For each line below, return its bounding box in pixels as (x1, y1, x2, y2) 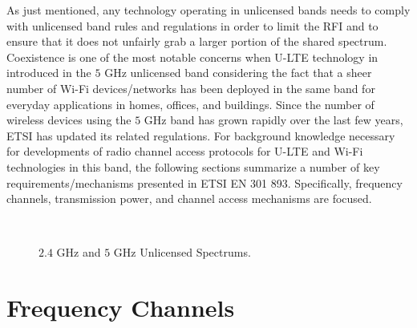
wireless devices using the (6, 111, 132, 128)
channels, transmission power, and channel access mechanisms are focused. (6, 190, 372, 207)
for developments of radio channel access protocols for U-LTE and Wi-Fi (6, 143, 363, 160)
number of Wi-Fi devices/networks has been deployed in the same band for (6, 79, 375, 96)
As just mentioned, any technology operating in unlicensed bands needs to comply (6, 2, 411, 18)
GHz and (56, 244, 101, 261)
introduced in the (6, 64, 91, 81)
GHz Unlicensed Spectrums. (113, 244, 251, 261)
